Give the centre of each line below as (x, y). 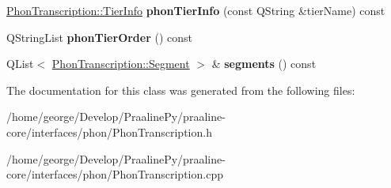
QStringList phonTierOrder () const (100, 37)
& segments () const (264, 64)
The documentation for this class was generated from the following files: (181, 90)
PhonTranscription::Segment (121, 64)
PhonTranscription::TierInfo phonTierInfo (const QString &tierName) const (196, 10)
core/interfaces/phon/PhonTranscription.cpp (115, 174)
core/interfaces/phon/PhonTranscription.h (109, 132)
